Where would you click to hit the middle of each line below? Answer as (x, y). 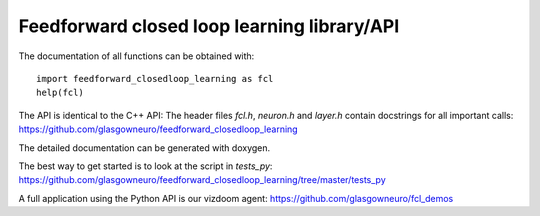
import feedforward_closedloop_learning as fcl (155, 78)
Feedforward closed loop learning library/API (209, 26)
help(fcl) (60, 93)
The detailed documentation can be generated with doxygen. (144, 147)
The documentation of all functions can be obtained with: (136, 56)
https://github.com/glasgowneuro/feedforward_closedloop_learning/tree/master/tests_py (202, 180)
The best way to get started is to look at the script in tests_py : (145, 166)
